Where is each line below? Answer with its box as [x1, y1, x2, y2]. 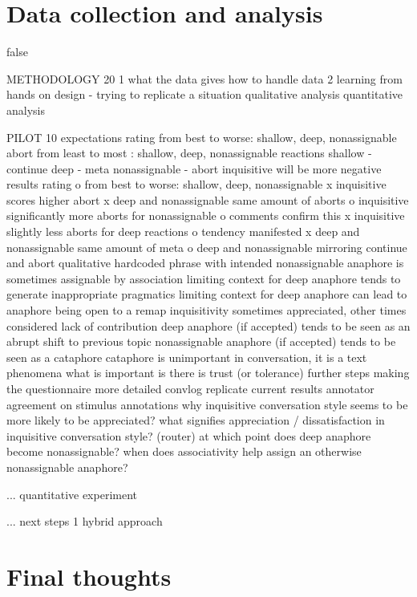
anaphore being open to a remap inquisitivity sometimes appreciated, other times [6, 302, 407, 319]
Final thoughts [6, 559, 172, 592]
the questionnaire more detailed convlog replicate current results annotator [6, 380, 374, 396]
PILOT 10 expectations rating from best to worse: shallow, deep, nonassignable [6, 128, 397, 145]
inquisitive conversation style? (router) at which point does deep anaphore [6, 427, 371, 444]
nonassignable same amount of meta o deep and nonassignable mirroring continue [6, 238, 407, 255]
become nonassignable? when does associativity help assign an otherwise [6, 443, 362, 460]
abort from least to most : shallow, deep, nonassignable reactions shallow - [6, 144, 372, 161]
